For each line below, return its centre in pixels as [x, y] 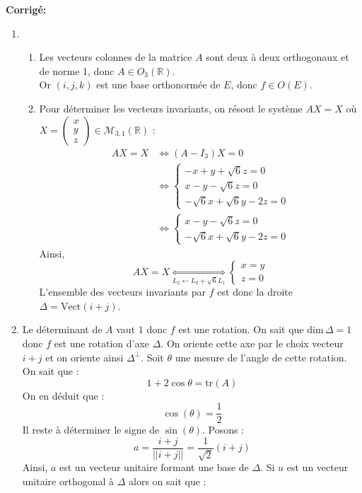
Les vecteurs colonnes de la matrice [116, 57]
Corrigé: [26, 9]
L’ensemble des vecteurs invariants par [123, 292]
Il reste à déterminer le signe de [91, 430]
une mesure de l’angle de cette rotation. [261, 357]
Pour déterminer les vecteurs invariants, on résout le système [171, 108]
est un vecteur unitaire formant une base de [154, 467]
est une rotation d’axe [102, 343]
